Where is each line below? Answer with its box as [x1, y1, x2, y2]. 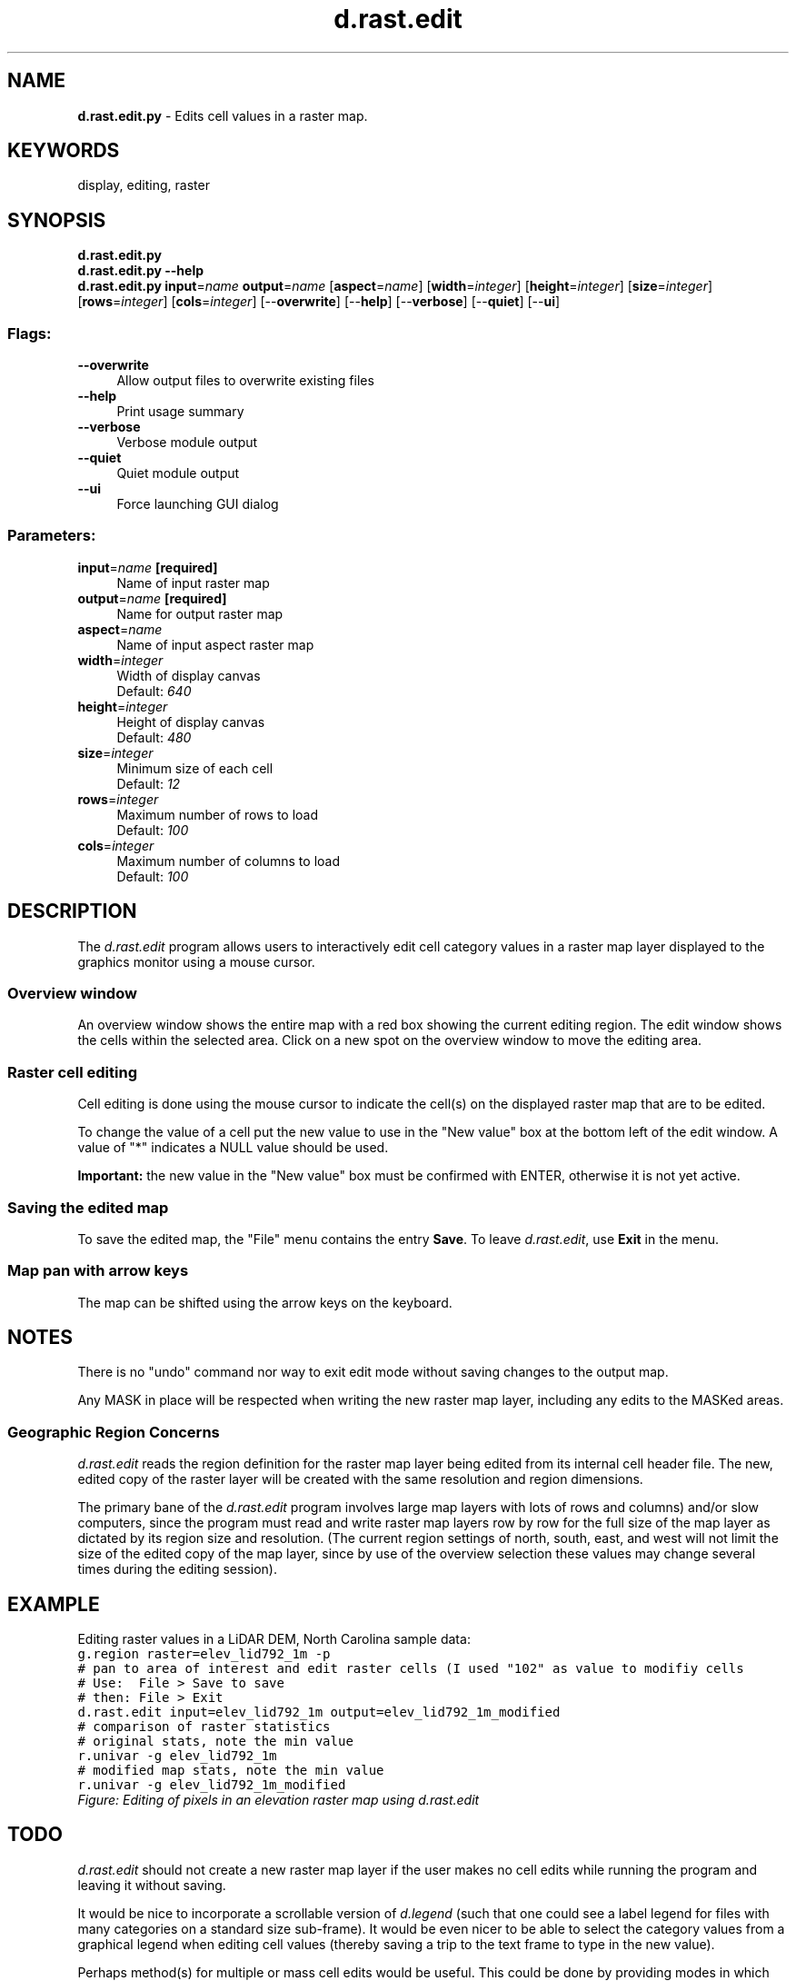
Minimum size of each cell [116, 760, 274, 776]
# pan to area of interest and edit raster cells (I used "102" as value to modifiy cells [77, 1661, 744, 1677]
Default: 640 [116, 682, 192, 699]
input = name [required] [77, 559, 218, 575]
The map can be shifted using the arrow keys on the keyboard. [77, 1294, 453, 1310]
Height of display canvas [116, 713, 265, 730]
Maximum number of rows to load [116, 806, 319, 822]
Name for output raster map [116, 605, 284, 622]
